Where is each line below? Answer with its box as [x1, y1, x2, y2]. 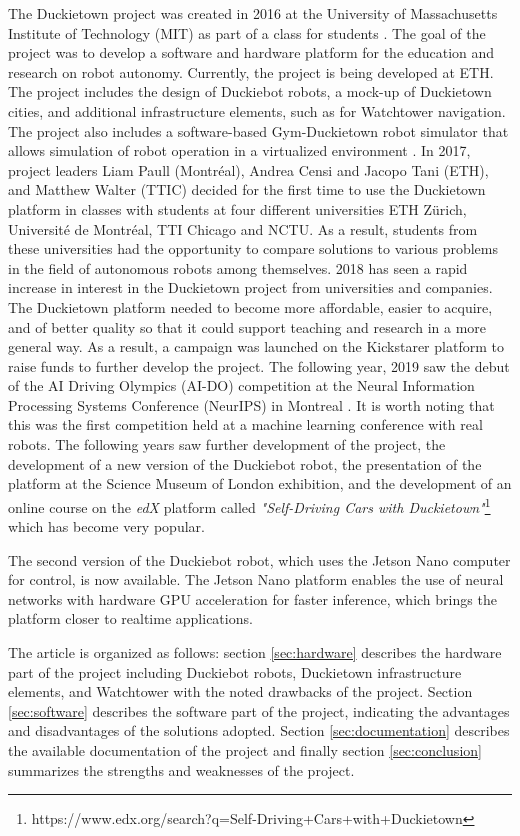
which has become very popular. [8, 516, 205, 537]
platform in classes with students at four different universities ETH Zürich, [8, 198, 467, 219]
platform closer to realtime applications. [8, 608, 253, 629]
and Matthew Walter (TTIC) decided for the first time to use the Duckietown [8, 179, 486, 200]
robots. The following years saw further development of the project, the [8, 434, 446, 455]
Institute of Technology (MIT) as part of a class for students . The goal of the [8, 22, 486, 43]
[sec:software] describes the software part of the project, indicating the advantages [8, 700, 510, 721]
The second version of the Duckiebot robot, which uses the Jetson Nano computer [8, 549, 511, 570]
